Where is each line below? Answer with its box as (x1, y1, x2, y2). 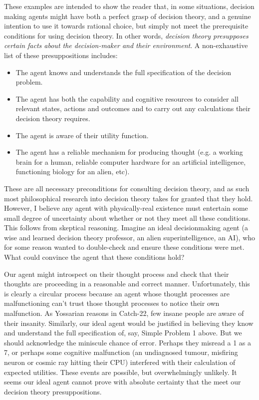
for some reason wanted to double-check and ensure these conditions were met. (4, 242, 245, 252)
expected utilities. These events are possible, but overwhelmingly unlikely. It (4, 366, 237, 377)
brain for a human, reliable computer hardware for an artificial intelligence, (15, 156, 246, 167)
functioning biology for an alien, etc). (15, 166, 130, 177)
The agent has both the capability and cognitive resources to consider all (15, 93, 239, 104)
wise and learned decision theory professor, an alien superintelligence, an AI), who (4, 232, 256, 242)
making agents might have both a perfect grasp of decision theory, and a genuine (4, 11, 251, 21)
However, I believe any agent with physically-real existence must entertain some (4, 203, 248, 213)
